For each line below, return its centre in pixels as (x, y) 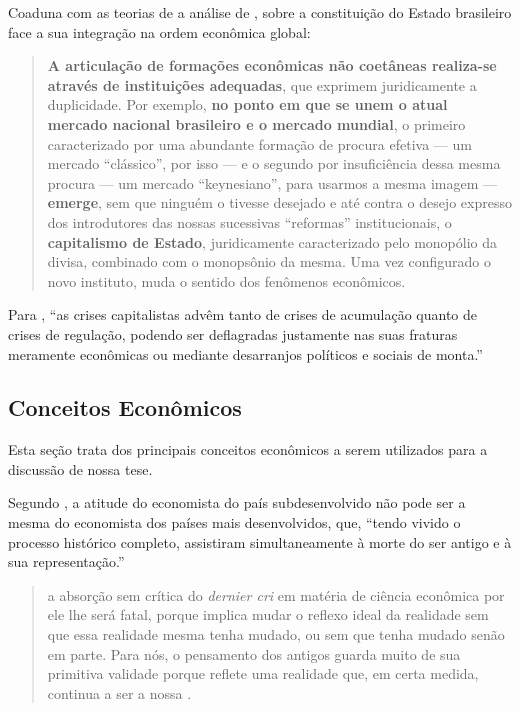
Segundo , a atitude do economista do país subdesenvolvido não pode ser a (237, 502)
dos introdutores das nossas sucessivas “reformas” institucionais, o (249, 221)
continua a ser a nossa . (119, 692)
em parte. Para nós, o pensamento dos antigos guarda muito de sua (254, 653)
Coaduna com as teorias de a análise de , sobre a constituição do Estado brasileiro (260, 12)
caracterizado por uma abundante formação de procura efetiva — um (259, 143)
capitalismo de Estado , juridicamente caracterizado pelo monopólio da (272, 241)
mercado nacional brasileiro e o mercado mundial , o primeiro (256, 123)
